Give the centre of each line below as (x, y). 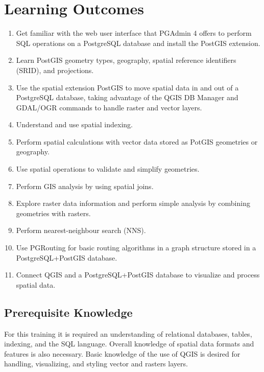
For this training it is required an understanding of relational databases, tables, (128, 333)
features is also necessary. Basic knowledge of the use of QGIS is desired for (122, 353)
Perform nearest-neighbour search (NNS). (81, 230)
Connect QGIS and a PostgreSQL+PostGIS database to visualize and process (138, 275)
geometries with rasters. (53, 213)
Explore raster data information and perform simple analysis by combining (133, 203)
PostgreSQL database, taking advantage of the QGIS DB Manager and (127, 97)
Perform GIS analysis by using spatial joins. (85, 186)
